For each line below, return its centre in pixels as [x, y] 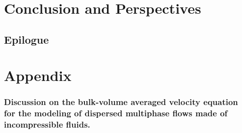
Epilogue [27, 39]
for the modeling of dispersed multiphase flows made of [116, 113]
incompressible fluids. [47, 124]
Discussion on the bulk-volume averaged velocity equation [121, 102]
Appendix [38, 75]
